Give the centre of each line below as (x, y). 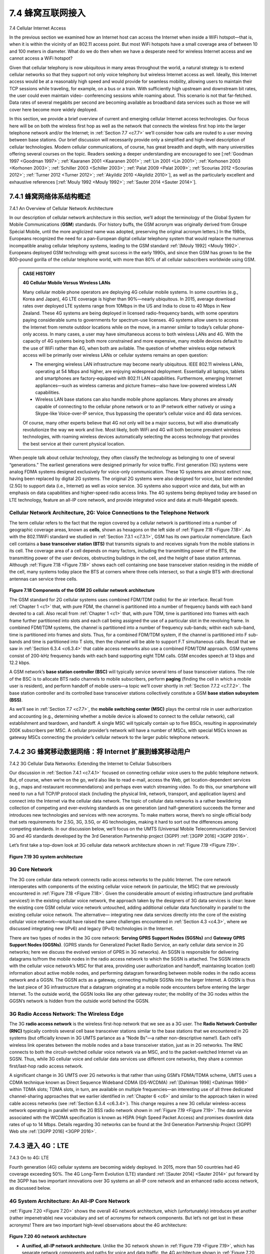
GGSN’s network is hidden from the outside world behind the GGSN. (79, 1001)
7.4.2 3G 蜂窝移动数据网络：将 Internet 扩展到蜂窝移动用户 (100, 752)
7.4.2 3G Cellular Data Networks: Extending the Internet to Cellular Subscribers (90, 763)
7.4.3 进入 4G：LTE (39, 1146)
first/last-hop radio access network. (46, 1066)
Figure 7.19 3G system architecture (46, 856)
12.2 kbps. (20, 663)
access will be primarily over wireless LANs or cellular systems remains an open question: (115, 355)
